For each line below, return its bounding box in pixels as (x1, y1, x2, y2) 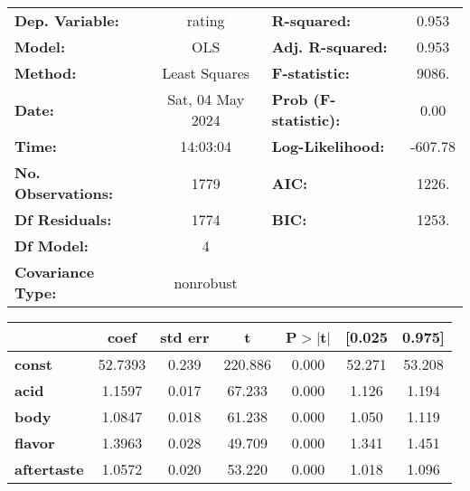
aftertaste (14, 458, 84, 479)
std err (160, 326, 210, 347)
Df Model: (14, 235, 89, 256)
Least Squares (162, 62, 250, 83)
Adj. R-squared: (271, 36, 388, 57)
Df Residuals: (14, 209, 112, 230)
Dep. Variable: (14, 10, 119, 31)
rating (186, 10, 225, 31)
